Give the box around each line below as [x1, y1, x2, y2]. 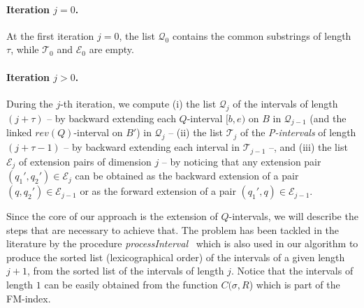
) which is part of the [249, 277, 340, 292]
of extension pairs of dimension [19, 154, 152, 168]
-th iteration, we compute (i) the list [60, 96, 217, 110]
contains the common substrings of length [172, 28, 351, 43]
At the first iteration [6, 28, 94, 43]
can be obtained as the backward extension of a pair [75, 168, 299, 183]
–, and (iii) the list [268, 140, 348, 154]
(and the [310, 110, 347, 125]
